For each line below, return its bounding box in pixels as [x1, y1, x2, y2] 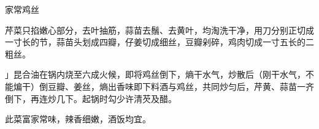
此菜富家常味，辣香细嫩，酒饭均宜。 [5, 112, 151, 125]
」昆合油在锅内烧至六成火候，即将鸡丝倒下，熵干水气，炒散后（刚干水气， [5, 68, 306, 81]
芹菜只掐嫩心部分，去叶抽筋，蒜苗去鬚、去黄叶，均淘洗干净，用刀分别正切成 [5, 23, 314, 36]
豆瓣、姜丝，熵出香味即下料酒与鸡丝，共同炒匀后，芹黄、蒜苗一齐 [47, 79, 314, 92]
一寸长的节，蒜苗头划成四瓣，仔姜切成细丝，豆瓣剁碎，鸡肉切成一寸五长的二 [5, 35, 314, 48]
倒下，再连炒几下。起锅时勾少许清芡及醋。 [5, 92, 177, 105]
